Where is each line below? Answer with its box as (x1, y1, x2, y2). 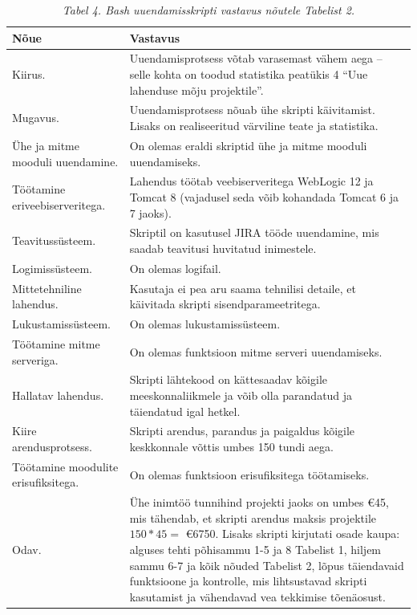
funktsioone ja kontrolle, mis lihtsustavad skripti (129, 572, 367, 589)
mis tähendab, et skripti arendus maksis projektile (129, 509, 377, 526)
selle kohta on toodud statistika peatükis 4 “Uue (129, 66, 368, 83)
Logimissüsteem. (12, 259, 92, 276)
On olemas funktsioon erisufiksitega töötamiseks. (129, 466, 370, 483)
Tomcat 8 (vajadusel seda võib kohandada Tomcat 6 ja (129, 188, 399, 205)
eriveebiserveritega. (12, 196, 106, 213)
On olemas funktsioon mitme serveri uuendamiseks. (129, 343, 383, 360)
